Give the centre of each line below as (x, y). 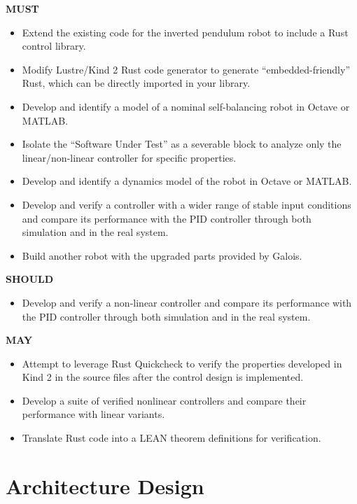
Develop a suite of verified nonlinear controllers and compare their (164, 400)
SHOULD (30, 279)
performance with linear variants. (93, 414)
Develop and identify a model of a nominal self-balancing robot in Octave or (186, 106)
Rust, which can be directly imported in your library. (136, 83)
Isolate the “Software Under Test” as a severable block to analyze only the (182, 144)
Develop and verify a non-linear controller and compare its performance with (187, 302)
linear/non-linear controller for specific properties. (129, 157)
